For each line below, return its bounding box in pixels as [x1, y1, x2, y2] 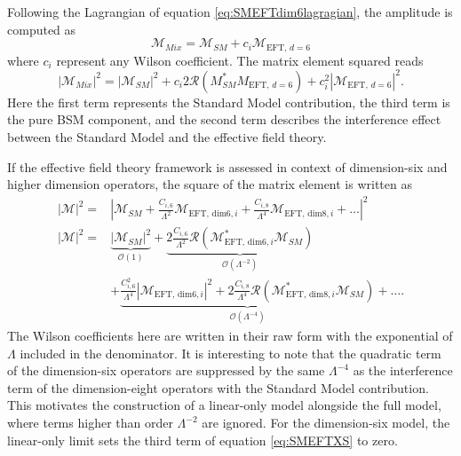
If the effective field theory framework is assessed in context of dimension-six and [7, 157, 448, 176]
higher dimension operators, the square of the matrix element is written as [7, 175, 412, 193]
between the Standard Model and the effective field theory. [7, 127, 327, 145]
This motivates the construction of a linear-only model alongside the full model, [7, 396, 441, 414]
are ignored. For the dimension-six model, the [202, 413, 450, 432]
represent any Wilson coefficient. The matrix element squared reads [56, 51, 424, 69]
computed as [7, 20, 76, 38]
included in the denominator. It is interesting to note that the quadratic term [20, 343, 441, 362]
